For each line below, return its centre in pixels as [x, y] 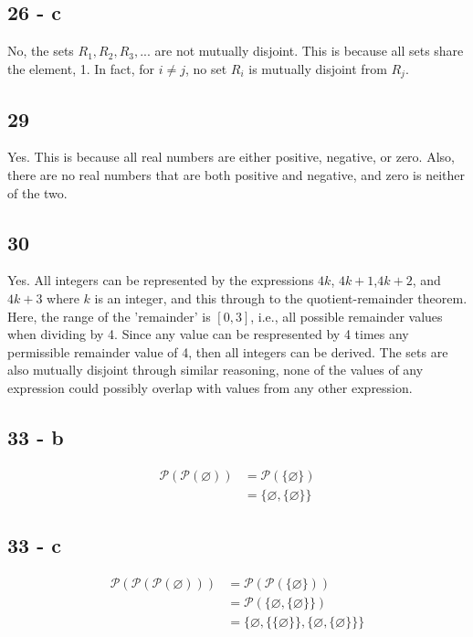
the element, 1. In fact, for [81, 68]
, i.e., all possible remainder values [347, 316]
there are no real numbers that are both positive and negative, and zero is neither [236, 175]
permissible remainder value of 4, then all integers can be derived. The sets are [228, 351]
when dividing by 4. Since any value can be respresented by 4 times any [208, 334]
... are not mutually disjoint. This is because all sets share [302, 51]
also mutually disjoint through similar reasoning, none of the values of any [215, 370]
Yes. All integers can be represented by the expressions [161, 280]
